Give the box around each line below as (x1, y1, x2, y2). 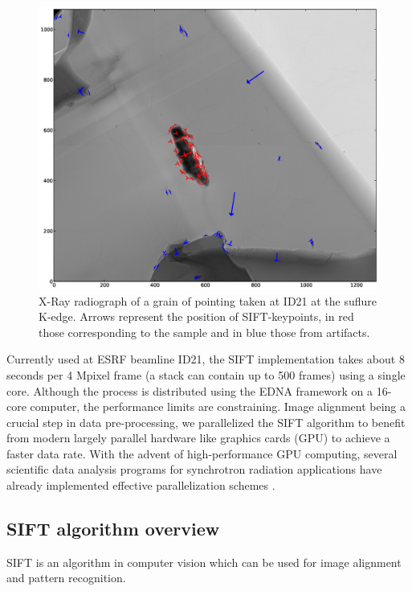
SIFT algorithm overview (6, 516, 220, 541)
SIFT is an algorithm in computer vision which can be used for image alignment (6, 553, 402, 570)
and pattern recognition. (6, 569, 126, 586)
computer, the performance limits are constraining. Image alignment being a (30, 398, 406, 415)
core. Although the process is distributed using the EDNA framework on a (6, 382, 373, 399)
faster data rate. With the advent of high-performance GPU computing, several (6, 445, 398, 462)
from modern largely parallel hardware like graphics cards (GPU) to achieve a (6, 429, 390, 446)
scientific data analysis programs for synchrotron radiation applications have (6, 461, 382, 478)
